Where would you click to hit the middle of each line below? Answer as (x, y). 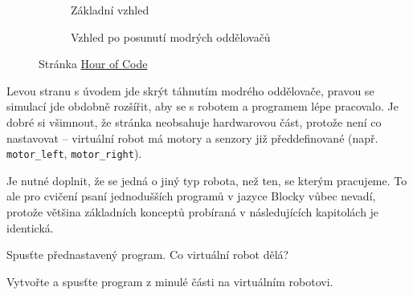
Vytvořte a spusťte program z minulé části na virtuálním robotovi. (170, 281)
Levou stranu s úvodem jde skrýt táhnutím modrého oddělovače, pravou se (190, 90)
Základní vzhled (110, 10)
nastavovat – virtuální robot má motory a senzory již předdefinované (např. (192, 137)
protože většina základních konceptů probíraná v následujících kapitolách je (193, 212)
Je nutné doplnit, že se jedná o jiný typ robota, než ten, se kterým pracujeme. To (207, 180)
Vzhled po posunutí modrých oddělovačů (171, 36)
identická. (30, 227)
